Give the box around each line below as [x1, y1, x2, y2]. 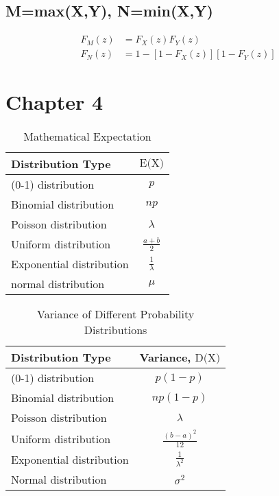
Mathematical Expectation [23, 128, 151, 145]
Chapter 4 [5, 88, 104, 116]
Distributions [84, 322, 147, 338]
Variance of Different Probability [37, 306, 195, 322]
